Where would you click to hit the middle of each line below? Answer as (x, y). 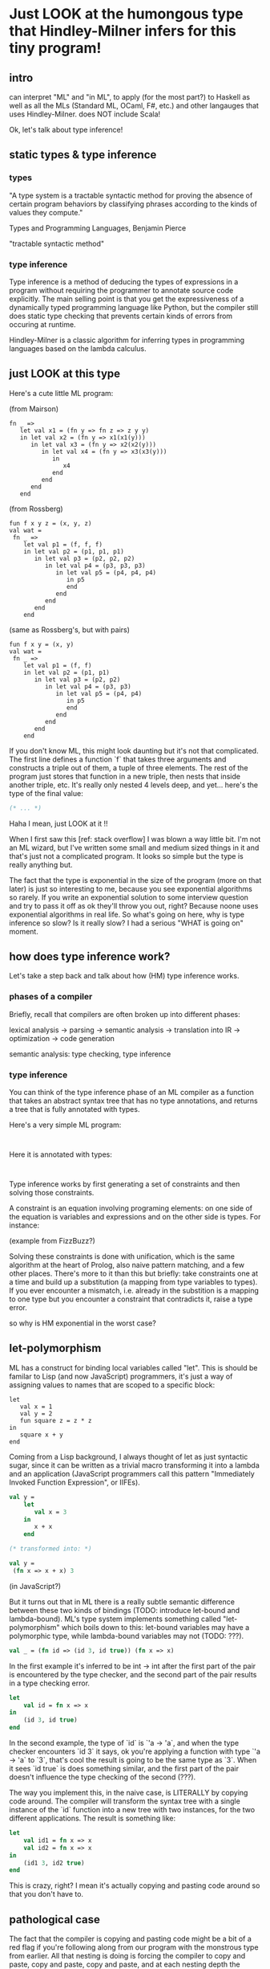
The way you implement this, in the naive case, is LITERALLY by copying (129, 1793)
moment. (24, 931)
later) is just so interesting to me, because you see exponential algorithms (131, 889)
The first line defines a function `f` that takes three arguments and (118, 759)
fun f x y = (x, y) (42, 644)
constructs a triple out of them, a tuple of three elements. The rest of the (129, 767)
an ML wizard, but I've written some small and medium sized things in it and (134, 848)
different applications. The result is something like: (93, 1818)
